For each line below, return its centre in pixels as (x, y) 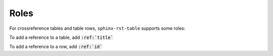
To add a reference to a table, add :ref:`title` (61, 37)
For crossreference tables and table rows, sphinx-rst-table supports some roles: (97, 28)
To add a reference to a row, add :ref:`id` (56, 47)
